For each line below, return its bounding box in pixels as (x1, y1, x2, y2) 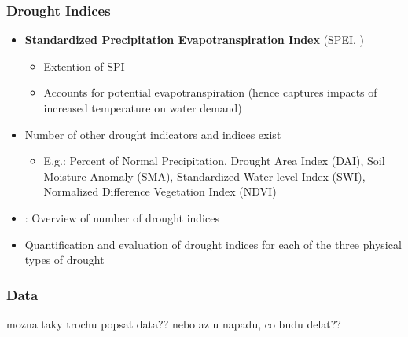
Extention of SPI (43, 57, 125, 74)
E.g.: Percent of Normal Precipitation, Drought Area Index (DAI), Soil (43, 152, 385, 169)
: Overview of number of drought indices (24, 209, 219, 225)
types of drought (24, 251, 105, 268)
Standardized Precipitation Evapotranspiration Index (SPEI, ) (24, 31, 364, 48)
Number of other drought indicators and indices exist (24, 126, 281, 142)
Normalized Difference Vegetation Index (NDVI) (43, 183, 277, 200)
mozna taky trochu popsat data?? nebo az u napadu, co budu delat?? (6, 315, 341, 332)
